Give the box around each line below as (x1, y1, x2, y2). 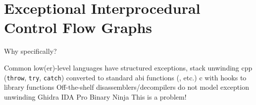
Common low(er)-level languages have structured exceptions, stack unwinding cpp (4, 62, 253, 72)
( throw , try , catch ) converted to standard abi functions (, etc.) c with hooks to (4, 72, 247, 82)
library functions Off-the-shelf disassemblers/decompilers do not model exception (4, 82, 249, 92)
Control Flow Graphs (4, 17, 153, 37)
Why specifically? (4, 46, 57, 56)
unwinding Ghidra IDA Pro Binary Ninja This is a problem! (4, 91, 187, 102)
